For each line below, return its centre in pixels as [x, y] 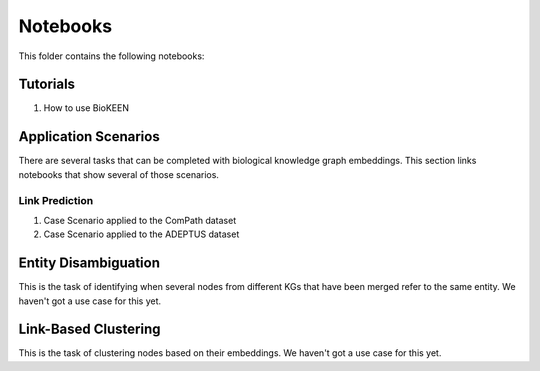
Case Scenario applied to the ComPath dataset [140, 220]
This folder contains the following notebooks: [111, 56]
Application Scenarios [89, 136]
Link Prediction [56, 200]
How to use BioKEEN [86, 108]
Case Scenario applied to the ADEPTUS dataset [141, 234]
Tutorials [46, 84]
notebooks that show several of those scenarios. [119, 174]
